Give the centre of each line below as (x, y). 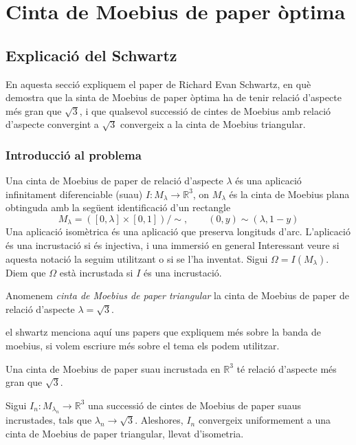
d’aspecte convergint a (52, 124)
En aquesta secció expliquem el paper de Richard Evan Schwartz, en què (158, 84)
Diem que (26, 272)
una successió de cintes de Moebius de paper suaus (194, 405)
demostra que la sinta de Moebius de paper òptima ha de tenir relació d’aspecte (174, 97)
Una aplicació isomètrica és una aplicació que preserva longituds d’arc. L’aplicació (178, 231)
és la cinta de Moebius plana (289, 194)
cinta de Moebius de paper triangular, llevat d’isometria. (125, 433)
